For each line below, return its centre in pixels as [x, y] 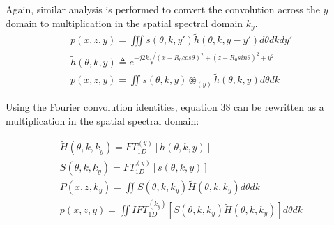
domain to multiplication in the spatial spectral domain [124, 23]
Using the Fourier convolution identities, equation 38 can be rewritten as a [165, 107]
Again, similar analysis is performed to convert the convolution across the [163, 9]
